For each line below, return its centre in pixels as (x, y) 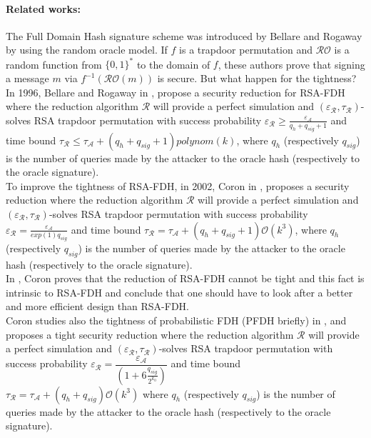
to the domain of (173, 64)
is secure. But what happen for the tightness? (257, 78)
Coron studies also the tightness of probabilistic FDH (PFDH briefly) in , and (176, 320)
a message (27, 78)
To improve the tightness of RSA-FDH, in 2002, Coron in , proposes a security (178, 185)
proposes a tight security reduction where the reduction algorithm (150, 334)
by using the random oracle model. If (87, 50)
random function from (54, 64)
